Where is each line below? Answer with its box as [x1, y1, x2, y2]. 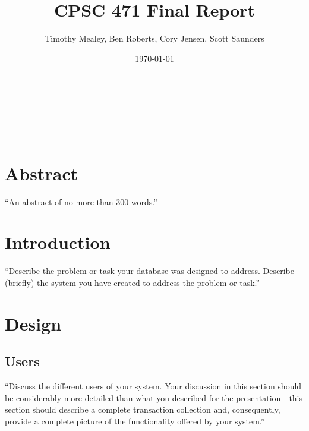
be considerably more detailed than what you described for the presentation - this [5, 391, 303, 404]
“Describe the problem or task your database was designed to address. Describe [5, 265, 294, 277]
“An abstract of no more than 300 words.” [5, 195, 157, 207]
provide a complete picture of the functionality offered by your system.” [5, 414, 265, 427]
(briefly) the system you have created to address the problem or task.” [5, 276, 260, 288]
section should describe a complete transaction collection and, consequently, [5, 403, 280, 416]
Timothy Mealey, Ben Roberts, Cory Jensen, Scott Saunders [45, 32, 264, 45]
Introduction [5, 230, 111, 254]
